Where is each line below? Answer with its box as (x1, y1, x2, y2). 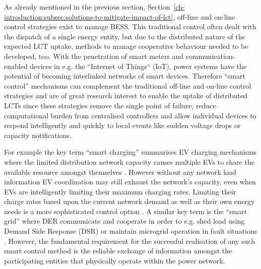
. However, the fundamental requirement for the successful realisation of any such (4, 235, 255, 246)
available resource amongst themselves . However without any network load (4, 166, 236, 177)
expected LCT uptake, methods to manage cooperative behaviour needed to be (4, 41, 248, 51)
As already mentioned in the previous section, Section (4, 2, 170, 12)
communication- (185, 50, 235, 61)
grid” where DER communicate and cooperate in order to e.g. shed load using (4, 216, 245, 226)
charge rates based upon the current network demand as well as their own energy (4, 196, 255, 207)
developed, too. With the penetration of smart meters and (4, 50, 184, 61)
